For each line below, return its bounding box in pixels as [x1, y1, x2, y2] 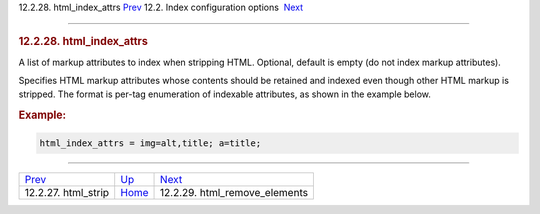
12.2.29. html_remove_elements [160, 185, 309, 199]
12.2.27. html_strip [24, 185, 110, 199]
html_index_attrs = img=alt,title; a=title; [39, 137, 262, 149]
